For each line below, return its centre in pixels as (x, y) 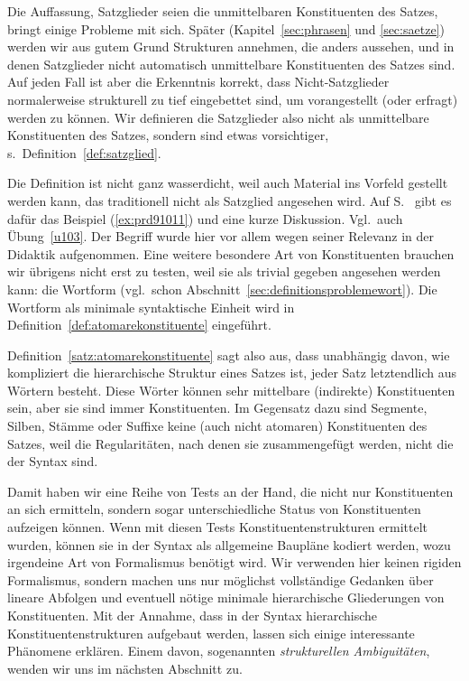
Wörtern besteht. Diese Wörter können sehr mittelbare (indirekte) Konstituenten (231, 390)
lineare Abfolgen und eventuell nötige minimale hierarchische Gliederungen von (226, 597)
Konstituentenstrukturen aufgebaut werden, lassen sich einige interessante (211, 633)
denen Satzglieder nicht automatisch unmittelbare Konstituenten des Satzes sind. (231, 64)
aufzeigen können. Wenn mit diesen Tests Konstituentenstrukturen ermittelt (218, 527)
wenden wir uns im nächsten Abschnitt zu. (125, 668)
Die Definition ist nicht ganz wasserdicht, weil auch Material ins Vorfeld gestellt (228, 183)
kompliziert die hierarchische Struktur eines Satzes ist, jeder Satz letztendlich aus (232, 373)
